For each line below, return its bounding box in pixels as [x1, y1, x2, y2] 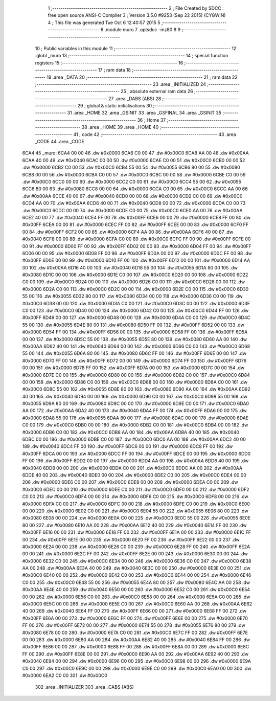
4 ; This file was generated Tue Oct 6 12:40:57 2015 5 [48, 19, 160, 26]
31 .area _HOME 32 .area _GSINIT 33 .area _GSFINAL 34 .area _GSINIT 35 [67, 110, 222, 116]
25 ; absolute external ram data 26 [120, 88, 194, 95]
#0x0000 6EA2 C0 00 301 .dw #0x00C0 [22, 672, 107, 679]
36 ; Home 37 [137, 117, 166, 123]
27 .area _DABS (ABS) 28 [108, 95, 162, 102]
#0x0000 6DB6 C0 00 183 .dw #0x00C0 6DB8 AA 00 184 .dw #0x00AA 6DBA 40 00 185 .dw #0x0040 [22, 429, 240, 435]
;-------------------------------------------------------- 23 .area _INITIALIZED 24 [35, 81, 206, 87]
